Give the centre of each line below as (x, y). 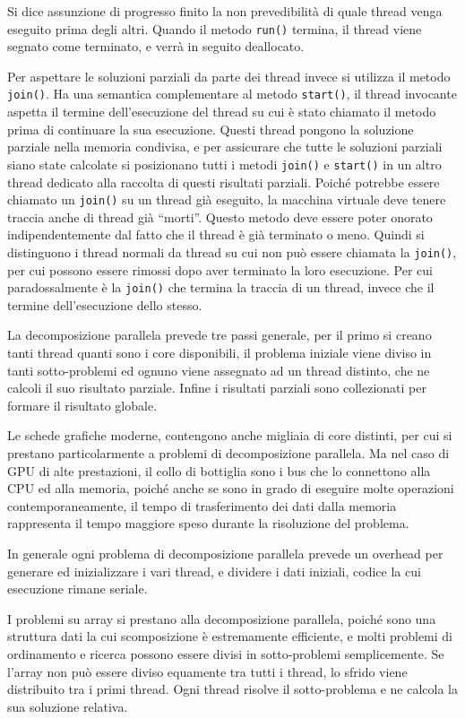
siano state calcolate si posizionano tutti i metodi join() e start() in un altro (224, 164)
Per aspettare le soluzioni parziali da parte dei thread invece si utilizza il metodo (229, 76)
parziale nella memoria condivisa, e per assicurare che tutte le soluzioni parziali (225, 147)
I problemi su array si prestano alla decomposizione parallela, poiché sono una (222, 618)
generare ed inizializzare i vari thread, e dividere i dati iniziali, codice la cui (214, 571)
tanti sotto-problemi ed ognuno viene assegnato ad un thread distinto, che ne (219, 370)
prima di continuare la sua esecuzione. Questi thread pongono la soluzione (211, 129)
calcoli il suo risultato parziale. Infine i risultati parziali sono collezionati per (217, 388)
